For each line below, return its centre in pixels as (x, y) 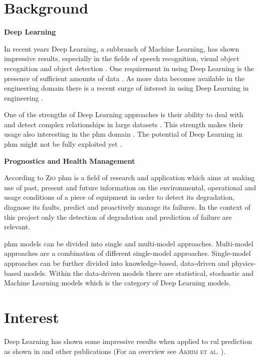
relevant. (17, 227)
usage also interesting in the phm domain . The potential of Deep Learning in (123, 134)
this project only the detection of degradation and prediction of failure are (118, 217)
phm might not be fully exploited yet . (63, 144)
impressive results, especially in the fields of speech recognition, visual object (122, 58)
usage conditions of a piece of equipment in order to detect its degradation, (119, 197)
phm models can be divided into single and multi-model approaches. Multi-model (129, 243)
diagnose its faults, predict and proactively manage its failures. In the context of (127, 207)
